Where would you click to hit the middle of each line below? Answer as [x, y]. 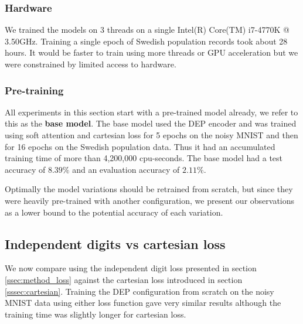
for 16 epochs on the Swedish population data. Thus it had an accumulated [140, 146]
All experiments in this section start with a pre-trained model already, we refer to [151, 112]
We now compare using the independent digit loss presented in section [131, 268]
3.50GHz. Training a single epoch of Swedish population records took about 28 [146, 41]
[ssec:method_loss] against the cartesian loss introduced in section [124, 279]
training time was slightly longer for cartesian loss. [96, 314]
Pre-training [34, 90]
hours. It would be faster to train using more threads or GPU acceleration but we [151, 52]
